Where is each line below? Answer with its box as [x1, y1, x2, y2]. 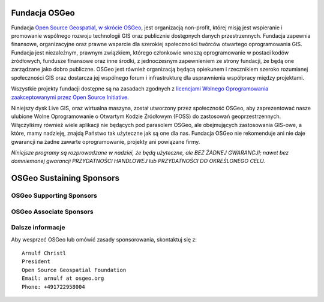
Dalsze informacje [11, 224, 65, 232]
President [22, 258, 50, 265]
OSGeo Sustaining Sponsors [11, 173, 120, 183]
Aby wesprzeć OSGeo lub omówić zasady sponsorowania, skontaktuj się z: [11, 235, 197, 243]
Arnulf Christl [22, 250, 67, 257]
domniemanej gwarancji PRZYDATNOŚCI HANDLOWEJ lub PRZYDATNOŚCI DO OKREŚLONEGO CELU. [11, 158, 265, 165]
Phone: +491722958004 [22, 283, 85, 290]
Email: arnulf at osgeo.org [22, 275, 104, 282]
